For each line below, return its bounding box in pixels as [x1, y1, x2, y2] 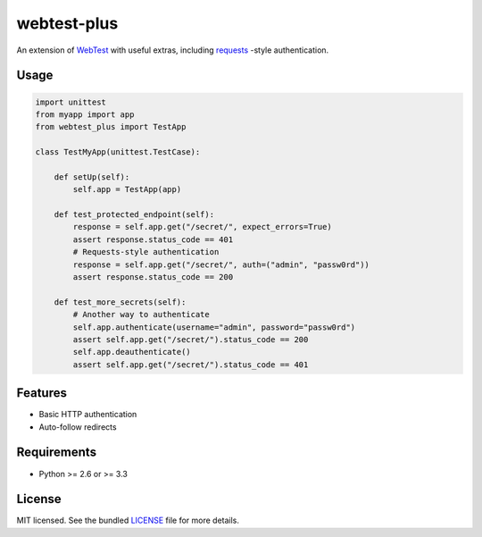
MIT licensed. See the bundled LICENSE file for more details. [16, 515, 240, 526]
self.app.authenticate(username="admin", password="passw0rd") [72, 322, 356, 332]
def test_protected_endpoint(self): [54, 210, 214, 220]
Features [16, 385, 67, 401]
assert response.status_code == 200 [72, 273, 234, 282]
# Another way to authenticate [72, 309, 210, 320]
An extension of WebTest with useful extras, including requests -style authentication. [16, 45, 329, 55]
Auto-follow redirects [38, 421, 117, 432]
